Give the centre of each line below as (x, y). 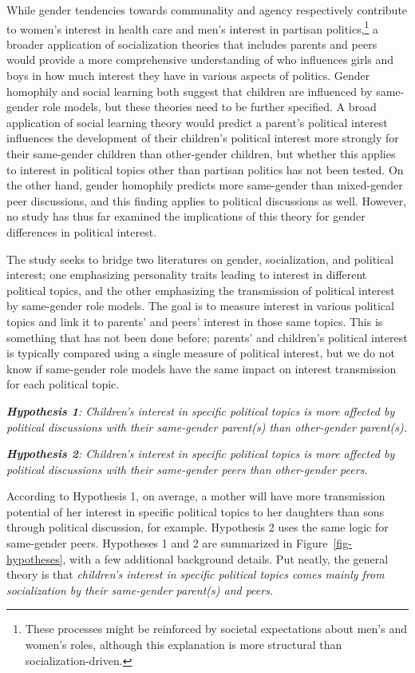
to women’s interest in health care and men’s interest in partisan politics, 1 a (193, 27)
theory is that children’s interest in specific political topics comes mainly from (196, 574)
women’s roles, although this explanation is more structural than (184, 645)
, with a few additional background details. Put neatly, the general (225, 558)
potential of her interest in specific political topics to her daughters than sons (196, 511)
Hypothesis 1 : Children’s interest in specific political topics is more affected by (201, 410)
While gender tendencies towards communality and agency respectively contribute (207, 10)
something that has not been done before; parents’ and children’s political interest (207, 337)
